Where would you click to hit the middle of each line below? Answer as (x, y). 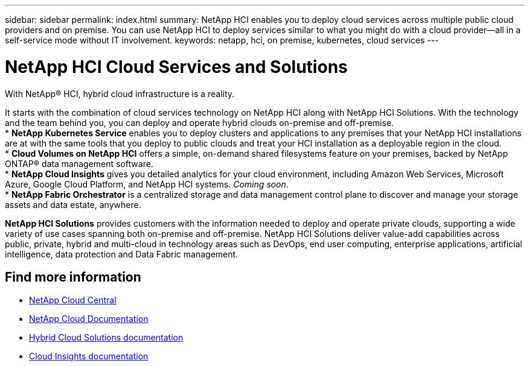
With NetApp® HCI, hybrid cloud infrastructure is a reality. (120, 93)
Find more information (73, 277)
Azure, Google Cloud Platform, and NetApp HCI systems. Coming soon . (147, 184)
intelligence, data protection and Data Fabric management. (122, 254)
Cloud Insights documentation (89, 356)
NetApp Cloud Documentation (89, 319)
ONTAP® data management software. (79, 163)
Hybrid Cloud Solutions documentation (106, 338)
